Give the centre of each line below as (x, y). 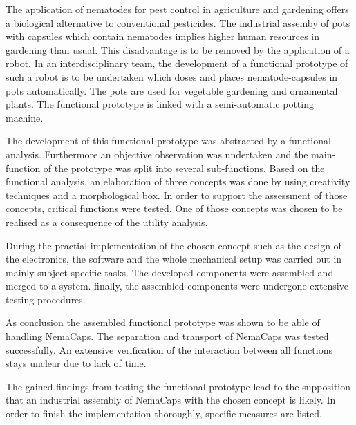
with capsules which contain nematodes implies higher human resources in (163, 36)
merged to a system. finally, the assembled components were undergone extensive (177, 286)
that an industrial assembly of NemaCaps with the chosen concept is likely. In (171, 400)
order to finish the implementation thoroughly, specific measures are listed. (164, 414)
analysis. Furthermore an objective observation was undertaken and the (157, 154)
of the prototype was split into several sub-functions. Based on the (184, 168)
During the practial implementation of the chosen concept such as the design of (174, 245)
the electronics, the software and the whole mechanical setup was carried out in (174, 259)
